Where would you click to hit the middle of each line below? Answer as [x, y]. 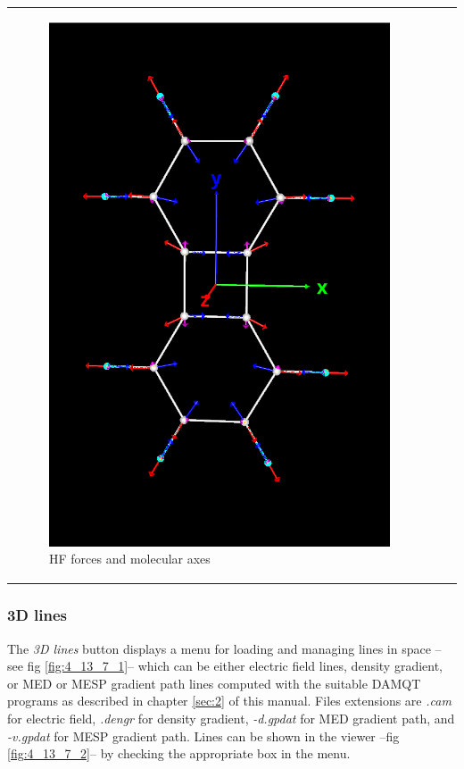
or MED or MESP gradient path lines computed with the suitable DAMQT [214, 683]
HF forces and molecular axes [130, 559]
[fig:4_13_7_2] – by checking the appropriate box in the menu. [179, 753]
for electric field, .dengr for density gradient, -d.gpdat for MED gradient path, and [231, 719]
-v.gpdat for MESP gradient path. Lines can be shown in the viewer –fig [203, 736]
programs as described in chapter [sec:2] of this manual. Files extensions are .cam [229, 701]
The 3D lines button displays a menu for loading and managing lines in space [219, 648]
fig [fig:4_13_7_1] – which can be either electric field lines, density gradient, [235, 666]
